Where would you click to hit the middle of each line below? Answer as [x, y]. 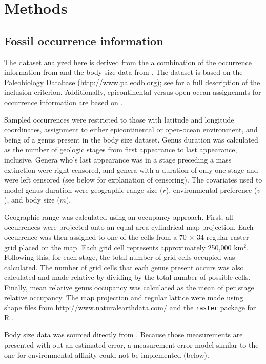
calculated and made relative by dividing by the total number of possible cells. [127, 277]
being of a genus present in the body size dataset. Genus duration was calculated [131, 139]
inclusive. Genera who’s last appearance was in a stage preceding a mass [118, 159]
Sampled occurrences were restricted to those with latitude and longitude [119, 119]
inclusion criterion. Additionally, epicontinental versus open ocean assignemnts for [133, 92]
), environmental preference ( [211, 189]
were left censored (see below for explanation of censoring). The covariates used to [133, 180]
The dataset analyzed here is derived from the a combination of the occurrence [128, 62]
